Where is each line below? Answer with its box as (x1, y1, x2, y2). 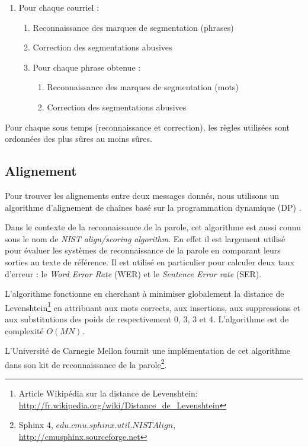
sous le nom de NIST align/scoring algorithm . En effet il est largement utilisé (5, 232, 285, 245)
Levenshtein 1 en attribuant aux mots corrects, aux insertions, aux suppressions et (5, 299, 300, 313)
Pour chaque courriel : (18, 1, 100, 13)
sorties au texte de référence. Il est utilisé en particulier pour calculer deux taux (5, 255, 295, 268)
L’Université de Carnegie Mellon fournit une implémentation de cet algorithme (5, 344, 290, 357)
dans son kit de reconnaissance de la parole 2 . (5, 356, 167, 370)
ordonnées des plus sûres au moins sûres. (5, 132, 152, 145)
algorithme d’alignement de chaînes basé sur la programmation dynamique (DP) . (5, 201, 301, 213)
